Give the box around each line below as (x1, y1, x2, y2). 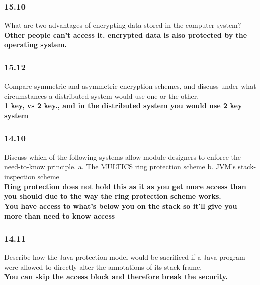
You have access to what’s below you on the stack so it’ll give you (4, 200, 237, 211)
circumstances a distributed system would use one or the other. (4, 90, 199, 101)
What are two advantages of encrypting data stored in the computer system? (4, 20, 241, 30)
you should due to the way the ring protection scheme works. (4, 191, 221, 201)
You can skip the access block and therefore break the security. (4, 271, 228, 282)
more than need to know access (4, 210, 115, 221)
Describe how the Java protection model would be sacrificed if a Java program (4, 252, 245, 262)
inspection (4, 171, 35, 181)
